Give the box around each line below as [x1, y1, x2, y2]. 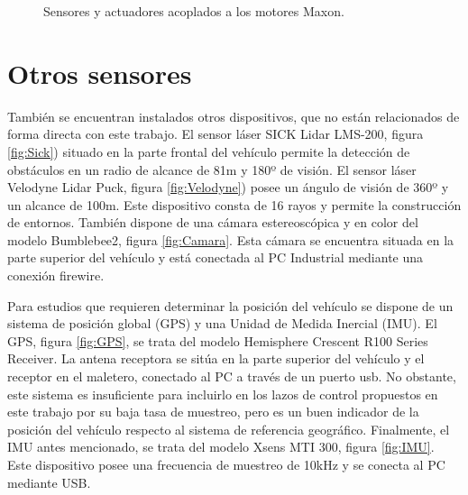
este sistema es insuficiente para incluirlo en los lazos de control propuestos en [7, 384, 438, 403]
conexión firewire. [7, 266, 105, 285]
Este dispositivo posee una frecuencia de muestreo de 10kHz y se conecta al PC [7, 455, 445, 473]
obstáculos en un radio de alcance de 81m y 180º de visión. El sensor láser [7, 160, 417, 179]
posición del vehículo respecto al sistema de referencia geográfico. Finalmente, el [7, 419, 450, 438]
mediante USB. [7, 472, 91, 491]
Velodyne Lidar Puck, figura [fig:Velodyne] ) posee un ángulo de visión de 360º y [7, 178, 449, 197]
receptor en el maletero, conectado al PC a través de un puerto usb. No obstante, [7, 367, 456, 386]
